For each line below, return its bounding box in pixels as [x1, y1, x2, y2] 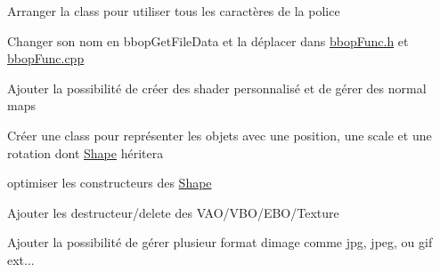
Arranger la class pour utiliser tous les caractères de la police [7, 2, 340, 20]
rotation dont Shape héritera [7, 143, 164, 162]
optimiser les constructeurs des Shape [7, 173, 212, 192]
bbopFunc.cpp [7, 49, 85, 68]
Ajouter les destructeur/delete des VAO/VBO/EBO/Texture [7, 203, 339, 221]
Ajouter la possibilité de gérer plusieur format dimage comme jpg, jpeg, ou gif [7, 233, 433, 252]
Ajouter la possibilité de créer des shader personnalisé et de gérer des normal [7, 78, 427, 97]
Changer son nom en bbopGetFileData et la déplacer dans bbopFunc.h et [7, 31, 409, 50]
